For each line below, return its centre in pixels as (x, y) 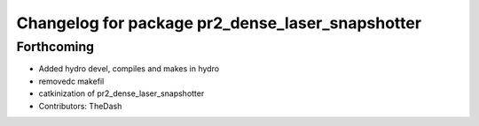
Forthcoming (55, 47)
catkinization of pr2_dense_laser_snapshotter (122, 93)
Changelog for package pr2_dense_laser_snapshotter (219, 23)
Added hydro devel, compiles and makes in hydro (129, 69)
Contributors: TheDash (80, 106)
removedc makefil (71, 81)
